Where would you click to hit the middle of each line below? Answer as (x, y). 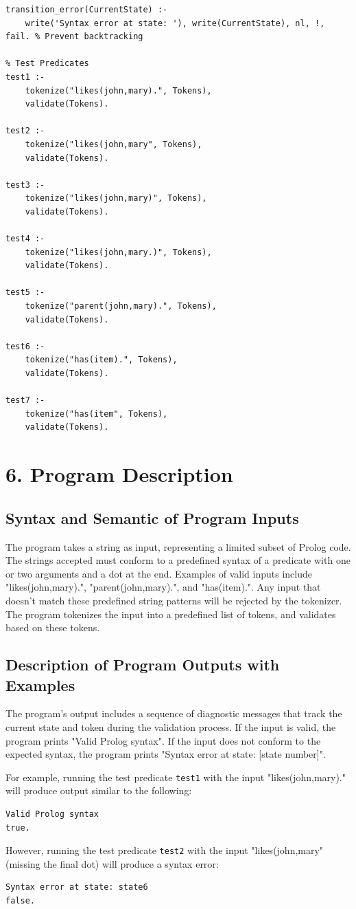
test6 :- (25, 346)
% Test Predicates (47, 64)
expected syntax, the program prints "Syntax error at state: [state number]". (166, 754)
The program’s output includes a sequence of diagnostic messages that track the (174, 713)
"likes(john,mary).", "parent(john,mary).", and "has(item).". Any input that (163, 587)
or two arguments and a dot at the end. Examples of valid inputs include (159, 573)
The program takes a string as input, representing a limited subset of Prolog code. (178, 546)
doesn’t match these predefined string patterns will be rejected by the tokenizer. (174, 600)
